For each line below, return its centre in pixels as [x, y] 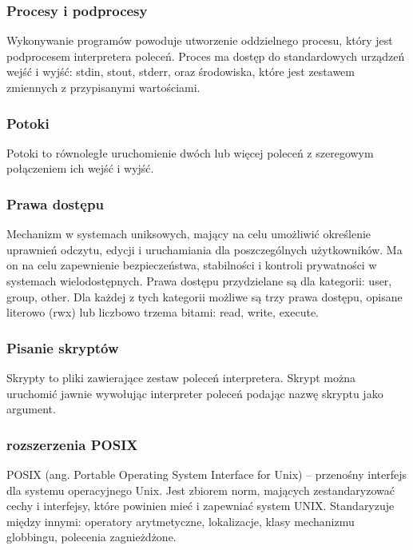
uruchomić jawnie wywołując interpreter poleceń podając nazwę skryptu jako [195, 393]
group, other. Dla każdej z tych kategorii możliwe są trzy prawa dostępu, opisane [205, 296]
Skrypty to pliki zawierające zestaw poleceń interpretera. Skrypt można [181, 377]
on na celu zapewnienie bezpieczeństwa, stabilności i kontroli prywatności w [192, 265]
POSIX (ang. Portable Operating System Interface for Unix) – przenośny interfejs [207, 474]
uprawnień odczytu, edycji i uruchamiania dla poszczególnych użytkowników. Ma [205, 249]
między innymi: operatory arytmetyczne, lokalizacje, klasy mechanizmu [181, 521]
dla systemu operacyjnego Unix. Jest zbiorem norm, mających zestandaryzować [201, 490]
